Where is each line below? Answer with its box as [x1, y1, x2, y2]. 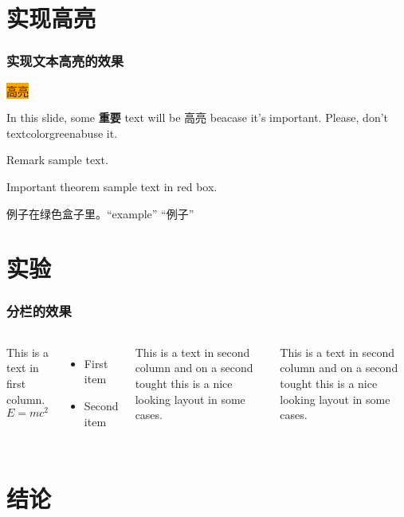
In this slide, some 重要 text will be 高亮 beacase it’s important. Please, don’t [6, 109, 389, 126]
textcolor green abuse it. [6, 124, 118, 141]
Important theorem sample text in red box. [6, 178, 218, 194]
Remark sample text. [6, 151, 108, 168]
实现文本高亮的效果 [6, 51, 124, 71]
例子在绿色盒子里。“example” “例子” [6, 205, 194, 221]
